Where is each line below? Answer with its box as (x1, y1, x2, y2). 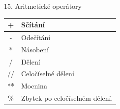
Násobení (21, 44, 49, 54)
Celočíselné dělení (21, 68, 74, 79)
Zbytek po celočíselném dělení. (21, 93, 113, 103)
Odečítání (21, 32, 51, 42)
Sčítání (21, 20, 45, 30)
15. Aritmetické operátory (4, 1, 82, 11)
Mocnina (21, 81, 47, 91)
